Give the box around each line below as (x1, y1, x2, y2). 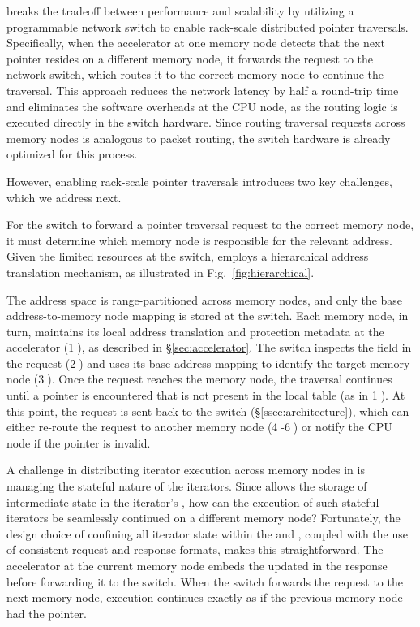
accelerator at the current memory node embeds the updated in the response (6, 557, 388, 573)
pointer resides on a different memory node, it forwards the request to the (6, 50, 374, 67)
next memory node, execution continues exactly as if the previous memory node (6, 589, 403, 606)
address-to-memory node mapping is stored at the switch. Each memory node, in (6, 307, 409, 324)
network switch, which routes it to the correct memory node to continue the (6, 66, 384, 83)
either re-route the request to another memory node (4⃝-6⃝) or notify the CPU (6, 418, 392, 435)
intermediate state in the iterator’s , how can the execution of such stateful (6, 493, 379, 510)
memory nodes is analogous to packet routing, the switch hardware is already (6, 129, 391, 146)
